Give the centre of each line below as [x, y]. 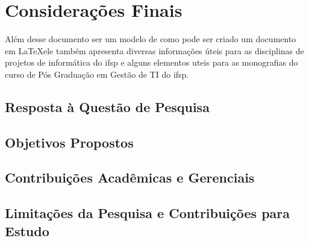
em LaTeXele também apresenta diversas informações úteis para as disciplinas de [154, 50]
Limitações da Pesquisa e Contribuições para [148, 213]
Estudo [27, 230]
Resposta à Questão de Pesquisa [107, 106]
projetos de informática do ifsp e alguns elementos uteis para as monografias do [151, 62]
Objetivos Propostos [69, 142]
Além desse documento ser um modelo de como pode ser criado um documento [151, 39]
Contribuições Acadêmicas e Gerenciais [130, 177]
